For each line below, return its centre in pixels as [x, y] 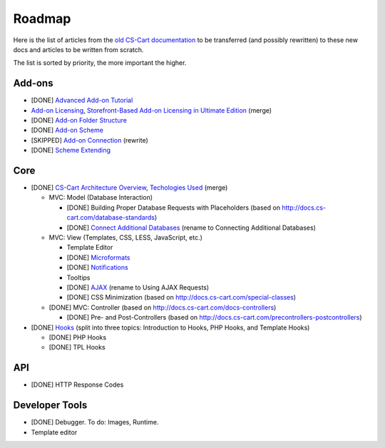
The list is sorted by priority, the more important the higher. [100, 63]
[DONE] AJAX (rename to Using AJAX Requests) [138, 287]
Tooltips [78, 278]
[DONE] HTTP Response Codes [77, 385]
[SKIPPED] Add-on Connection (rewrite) [90, 140]
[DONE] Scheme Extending [71, 151]
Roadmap [42, 19]
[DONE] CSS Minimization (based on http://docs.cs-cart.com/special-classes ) [181, 297]
